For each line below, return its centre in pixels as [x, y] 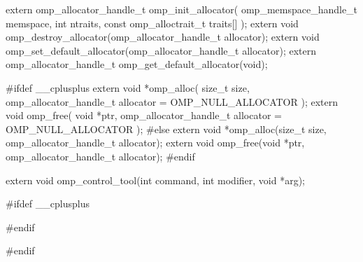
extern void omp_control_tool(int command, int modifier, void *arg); [155, 180]
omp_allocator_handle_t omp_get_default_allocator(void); [137, 64]
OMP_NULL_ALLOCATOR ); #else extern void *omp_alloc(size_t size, [166, 129]
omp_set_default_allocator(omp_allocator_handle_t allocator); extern [161, 50]
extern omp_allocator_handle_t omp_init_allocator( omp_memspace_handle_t [182, 9]
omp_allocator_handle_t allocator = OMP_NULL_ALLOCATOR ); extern [172, 101]
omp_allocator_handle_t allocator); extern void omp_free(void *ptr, [155, 143]
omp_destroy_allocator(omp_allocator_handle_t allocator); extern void [163, 37]
